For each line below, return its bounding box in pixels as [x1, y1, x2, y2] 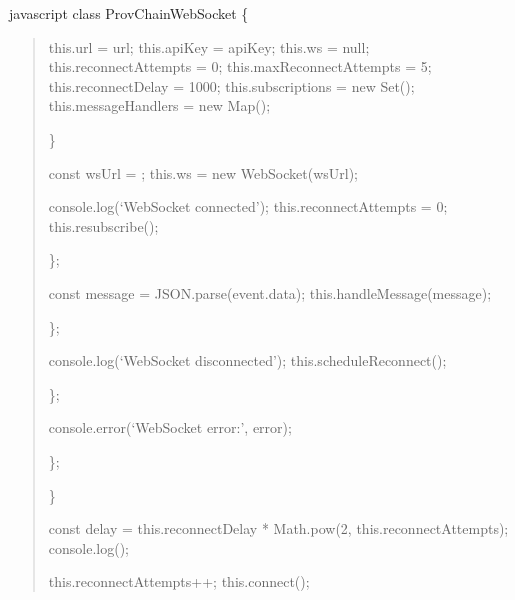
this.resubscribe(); [48, 215, 159, 236]
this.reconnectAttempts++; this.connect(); [48, 571, 310, 592]
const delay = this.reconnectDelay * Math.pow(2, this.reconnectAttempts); [48, 518, 509, 539]
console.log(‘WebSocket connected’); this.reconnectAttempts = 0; [48, 196, 448, 217]
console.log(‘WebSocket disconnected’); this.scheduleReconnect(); [48, 350, 447, 371]
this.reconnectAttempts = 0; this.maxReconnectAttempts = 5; [48, 56, 432, 77]
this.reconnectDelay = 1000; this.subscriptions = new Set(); [48, 75, 415, 96]
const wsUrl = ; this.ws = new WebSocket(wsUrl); [48, 162, 359, 183]
